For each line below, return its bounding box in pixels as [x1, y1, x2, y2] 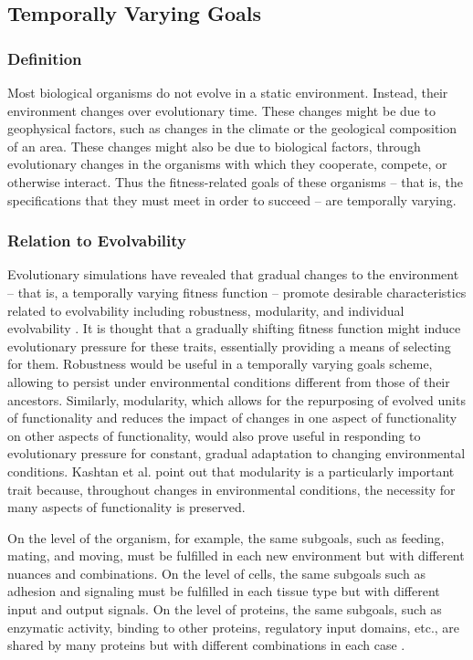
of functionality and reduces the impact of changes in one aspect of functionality [7, 408, 457, 427]
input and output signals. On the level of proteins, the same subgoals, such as [7, 600, 442, 619]
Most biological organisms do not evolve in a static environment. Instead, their [7, 83, 448, 101]
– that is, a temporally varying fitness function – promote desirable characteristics [7, 282, 467, 301]
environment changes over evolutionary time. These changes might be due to [7, 100, 436, 120]
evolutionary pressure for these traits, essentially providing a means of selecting [7, 336, 451, 355]
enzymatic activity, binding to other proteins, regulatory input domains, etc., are [7, 617, 460, 636]
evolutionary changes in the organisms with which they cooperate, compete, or [7, 154, 447, 173]
